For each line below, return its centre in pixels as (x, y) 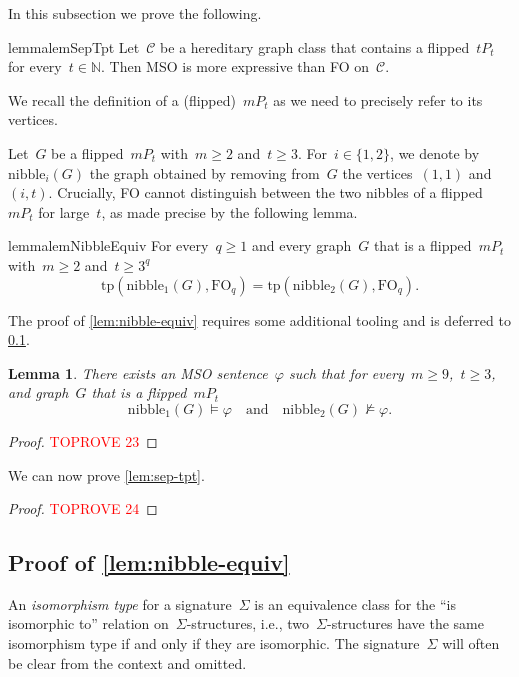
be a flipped (87, 152)
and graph (38, 392)
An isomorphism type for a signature (120, 603)
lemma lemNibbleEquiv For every (108, 245)
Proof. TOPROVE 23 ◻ (83, 440)
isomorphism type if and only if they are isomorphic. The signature (214, 643)
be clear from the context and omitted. (127, 662)
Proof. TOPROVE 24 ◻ (83, 508)
